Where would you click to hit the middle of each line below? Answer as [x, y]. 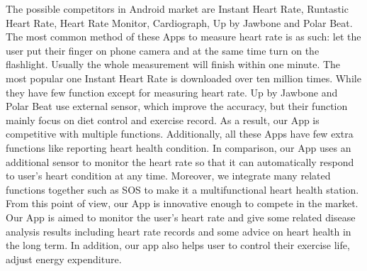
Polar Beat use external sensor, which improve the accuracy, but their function [177, 106]
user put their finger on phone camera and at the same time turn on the [163, 50]
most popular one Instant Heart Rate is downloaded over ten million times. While [183, 78]
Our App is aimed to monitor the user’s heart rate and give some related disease [181, 217]
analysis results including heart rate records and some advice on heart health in [179, 231]
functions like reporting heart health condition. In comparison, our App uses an [179, 147]
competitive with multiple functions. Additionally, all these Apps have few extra [180, 134]
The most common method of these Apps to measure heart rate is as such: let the [183, 37]
